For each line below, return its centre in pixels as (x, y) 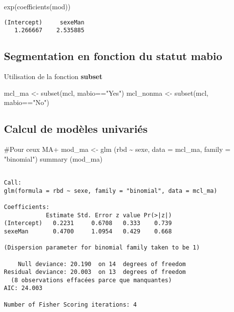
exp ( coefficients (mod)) (37, 6)
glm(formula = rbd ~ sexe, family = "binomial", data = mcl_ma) (111, 191)
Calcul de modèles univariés (76, 129)
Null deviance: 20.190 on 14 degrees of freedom (102, 264)
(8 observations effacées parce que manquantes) (91, 280)
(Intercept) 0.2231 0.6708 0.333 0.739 (88, 223)
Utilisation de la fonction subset (53, 76)
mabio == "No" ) (27, 102)
